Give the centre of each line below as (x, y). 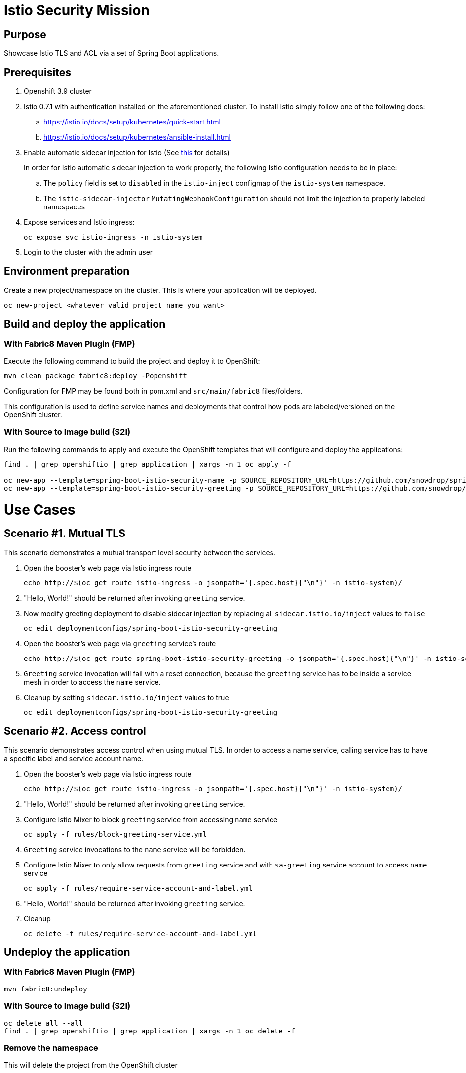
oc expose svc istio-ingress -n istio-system (113, 237)
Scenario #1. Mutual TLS (65, 534)
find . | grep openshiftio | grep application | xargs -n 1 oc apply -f (148, 464)
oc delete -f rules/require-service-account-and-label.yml (140, 933)
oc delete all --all (44, 1023)
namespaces (64, 207)
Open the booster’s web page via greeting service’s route (120, 643)
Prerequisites (38, 72)
